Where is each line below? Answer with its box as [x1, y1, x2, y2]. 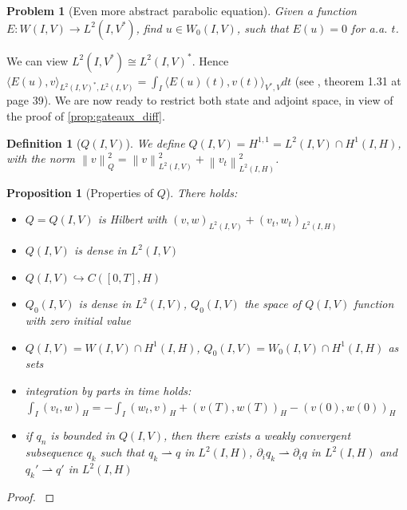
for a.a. [351, 19, 388, 36]
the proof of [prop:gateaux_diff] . [6, 108, 165, 125]
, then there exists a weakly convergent [164, 427, 351, 444]
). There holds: [165, 184, 238, 200]
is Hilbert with [97, 211, 168, 227]
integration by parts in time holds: [25, 382, 192, 399]
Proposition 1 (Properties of [6, 184, 154, 200]
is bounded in [50, 427, 115, 444]
